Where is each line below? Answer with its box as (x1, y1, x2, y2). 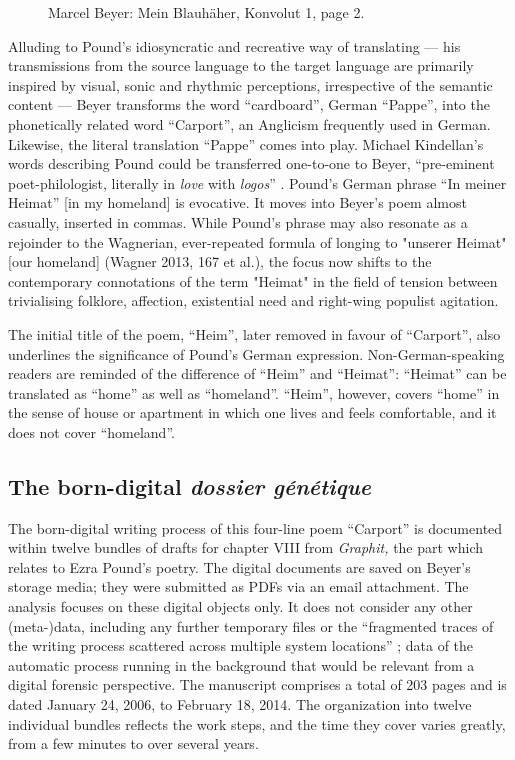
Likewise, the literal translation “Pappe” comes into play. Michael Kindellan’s (8, 133, 484, 154)
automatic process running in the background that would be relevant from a (8, 654, 475, 675)
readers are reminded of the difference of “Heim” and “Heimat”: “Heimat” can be (8, 363, 507, 384)
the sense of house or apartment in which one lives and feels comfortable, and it (8, 402, 497, 423)
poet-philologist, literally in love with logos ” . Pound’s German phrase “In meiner (8, 172, 507, 193)
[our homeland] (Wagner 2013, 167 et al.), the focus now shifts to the (8, 251, 432, 272)
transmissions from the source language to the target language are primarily (8, 55, 474, 76)
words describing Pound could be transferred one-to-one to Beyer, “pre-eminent (8, 153, 495, 174)
